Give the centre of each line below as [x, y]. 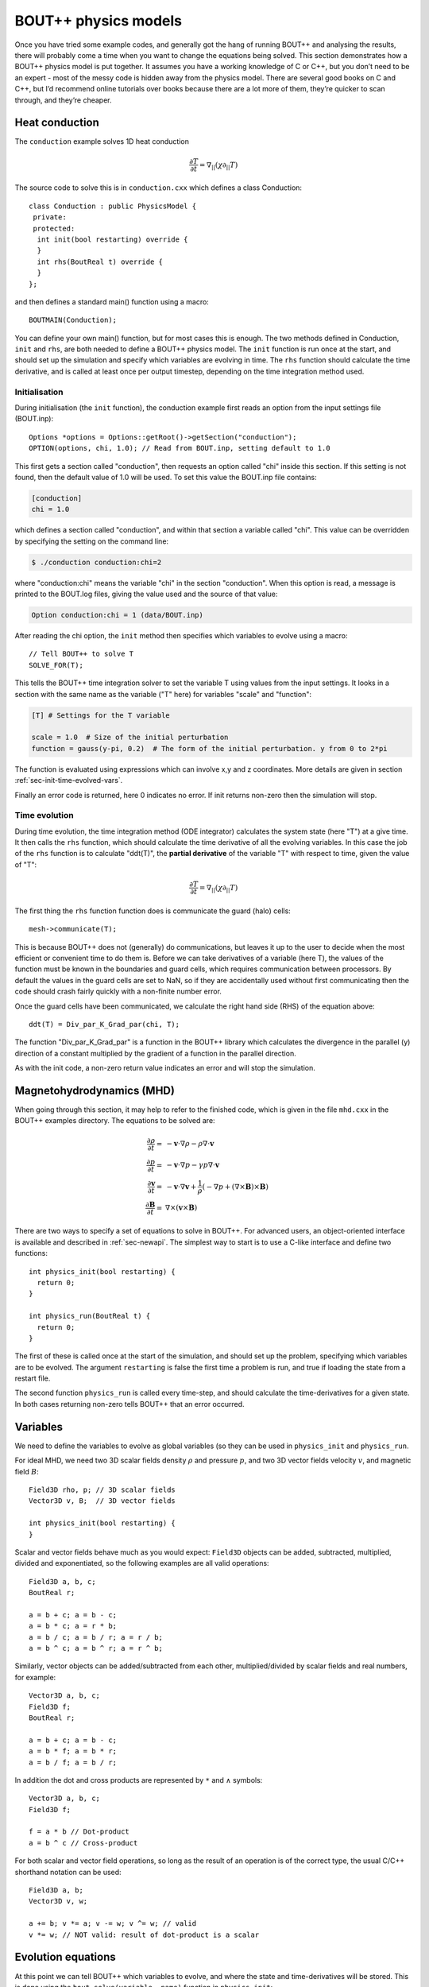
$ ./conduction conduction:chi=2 [97, 562]
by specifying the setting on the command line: [92, 541]
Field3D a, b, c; [62, 1581]
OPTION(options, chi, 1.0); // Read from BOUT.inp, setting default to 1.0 [180, 448]
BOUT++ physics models [99, 21]
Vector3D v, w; [58, 1901]
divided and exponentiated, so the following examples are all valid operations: [142, 1563]
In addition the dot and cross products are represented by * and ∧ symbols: [139, 1780]
